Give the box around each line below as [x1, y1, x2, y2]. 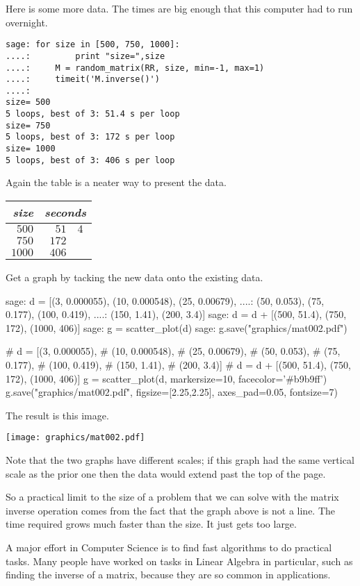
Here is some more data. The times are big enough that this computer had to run [6, 1, 353, 15]
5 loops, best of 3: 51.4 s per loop [6, 109, 180, 119]
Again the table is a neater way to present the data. [6, 175, 227, 190]
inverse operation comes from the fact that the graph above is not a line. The [6, 503, 336, 517]
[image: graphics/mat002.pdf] [6, 433, 145, 443]
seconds [44, 204, 87, 220]
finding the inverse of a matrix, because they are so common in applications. [6, 567, 331, 582]
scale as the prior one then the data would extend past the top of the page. [6, 466, 326, 480]
